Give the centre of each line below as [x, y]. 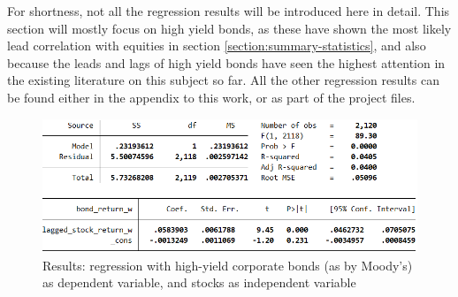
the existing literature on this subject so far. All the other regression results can [223, 80]
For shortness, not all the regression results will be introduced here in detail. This [229, 11]
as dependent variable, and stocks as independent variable [199, 282]
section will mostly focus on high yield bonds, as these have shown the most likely [229, 28]
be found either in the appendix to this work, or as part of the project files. [211, 97]
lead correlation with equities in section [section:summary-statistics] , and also [217, 46]
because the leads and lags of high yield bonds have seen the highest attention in [226, 62]
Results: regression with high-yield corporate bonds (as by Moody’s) [228, 265]
